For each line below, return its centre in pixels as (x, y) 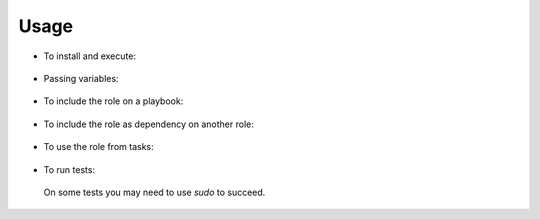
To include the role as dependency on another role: (148, 124)
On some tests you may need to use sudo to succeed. (154, 192)
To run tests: (69, 169)
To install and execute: (90, 56)
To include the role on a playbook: (113, 101)
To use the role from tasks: (98, 147)
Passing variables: (81, 78)
